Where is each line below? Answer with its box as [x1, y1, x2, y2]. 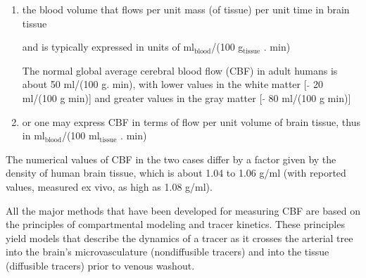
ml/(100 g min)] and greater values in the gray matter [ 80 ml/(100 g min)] [22, 90, 351, 105]
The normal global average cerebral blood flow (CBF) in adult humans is [22, 63, 338, 77]
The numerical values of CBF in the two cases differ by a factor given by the [6, 151, 336, 166]
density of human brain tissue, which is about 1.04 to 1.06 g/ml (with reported [6, 165, 346, 180]
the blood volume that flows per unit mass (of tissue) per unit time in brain [22, 2, 350, 16]
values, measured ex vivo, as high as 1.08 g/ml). [6, 179, 213, 194]
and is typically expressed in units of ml [22, 39, 194, 54]
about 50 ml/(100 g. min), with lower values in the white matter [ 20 [22, 77, 323, 91]
